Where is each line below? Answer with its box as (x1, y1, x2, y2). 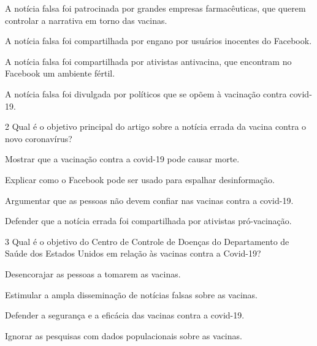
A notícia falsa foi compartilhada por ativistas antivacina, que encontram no (5, 55, 292, 67)
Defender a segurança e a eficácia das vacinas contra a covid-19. (5, 309, 245, 322)
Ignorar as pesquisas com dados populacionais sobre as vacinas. (5, 329, 242, 342)
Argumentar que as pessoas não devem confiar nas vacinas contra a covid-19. (5, 194, 294, 206)
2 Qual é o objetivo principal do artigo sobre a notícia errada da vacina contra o (5, 120, 307, 133)
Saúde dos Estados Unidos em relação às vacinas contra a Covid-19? (5, 247, 261, 260)
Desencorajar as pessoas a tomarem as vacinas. (5, 267, 181, 280)
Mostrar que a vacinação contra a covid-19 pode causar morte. (5, 152, 240, 165)
